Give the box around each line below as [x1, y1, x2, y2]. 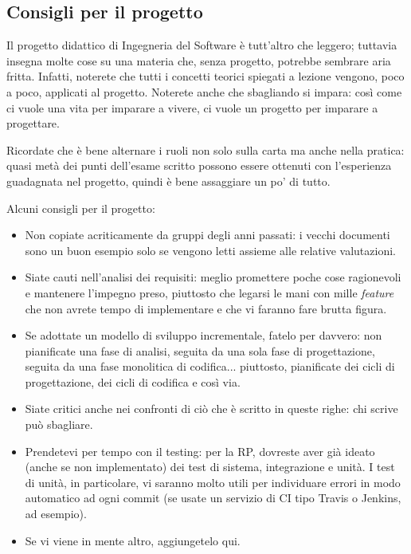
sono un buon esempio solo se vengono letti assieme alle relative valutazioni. [25, 242, 396, 258]
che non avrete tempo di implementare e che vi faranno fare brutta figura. [25, 300, 387, 316]
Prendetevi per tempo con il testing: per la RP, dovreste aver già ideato [25, 442, 375, 459]
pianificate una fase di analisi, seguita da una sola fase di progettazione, [25, 342, 375, 359]
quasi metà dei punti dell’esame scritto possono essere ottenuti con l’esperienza [6, 157, 392, 174]
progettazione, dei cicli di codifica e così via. [25, 373, 241, 390]
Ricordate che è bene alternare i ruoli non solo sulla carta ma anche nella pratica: [6, 141, 405, 158]
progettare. [6, 115, 60, 132]
